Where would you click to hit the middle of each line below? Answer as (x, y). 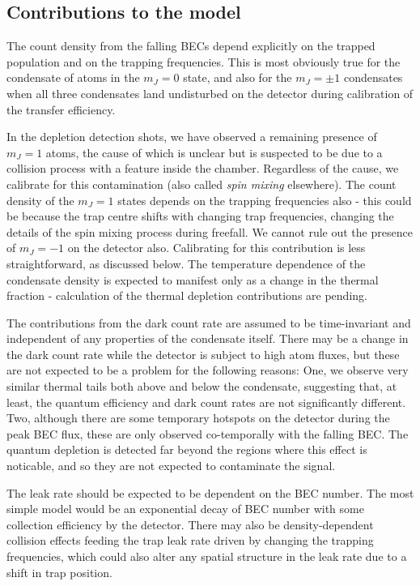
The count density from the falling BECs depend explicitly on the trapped (191, 46)
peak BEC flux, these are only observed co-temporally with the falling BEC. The (208, 433)
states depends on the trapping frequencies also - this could (265, 200)
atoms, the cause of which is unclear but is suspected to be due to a (214, 152)
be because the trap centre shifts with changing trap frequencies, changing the (200, 216)
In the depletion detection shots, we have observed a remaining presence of (192, 137)
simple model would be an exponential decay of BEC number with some (185, 509)
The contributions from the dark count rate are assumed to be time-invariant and (209, 322)
